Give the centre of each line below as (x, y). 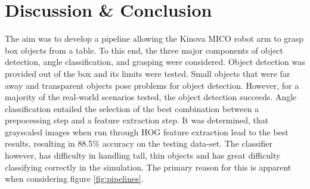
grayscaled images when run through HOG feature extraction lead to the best (147, 131)
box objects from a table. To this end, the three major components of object (144, 50)
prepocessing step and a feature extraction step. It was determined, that (137, 120)
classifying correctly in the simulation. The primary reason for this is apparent (148, 167)
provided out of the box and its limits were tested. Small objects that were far (148, 73)
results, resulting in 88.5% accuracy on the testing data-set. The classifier (139, 143)
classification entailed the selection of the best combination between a (132, 108)
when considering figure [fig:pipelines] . (74, 179)
